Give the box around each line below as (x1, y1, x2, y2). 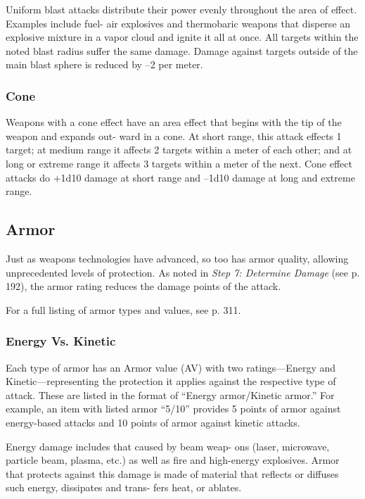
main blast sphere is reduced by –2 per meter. (6, 57, 203, 72)
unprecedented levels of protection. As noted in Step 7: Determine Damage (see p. (6, 265, 360, 279)
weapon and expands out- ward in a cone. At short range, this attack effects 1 (6, 128, 342, 143)
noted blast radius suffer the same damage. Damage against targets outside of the (6, 43, 358, 58)
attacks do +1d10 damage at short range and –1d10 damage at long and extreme (6, 170, 355, 184)
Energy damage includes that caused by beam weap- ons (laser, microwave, (6, 438, 330, 453)
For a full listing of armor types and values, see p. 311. (6, 302, 241, 317)
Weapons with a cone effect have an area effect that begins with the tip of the (6, 115, 342, 130)
